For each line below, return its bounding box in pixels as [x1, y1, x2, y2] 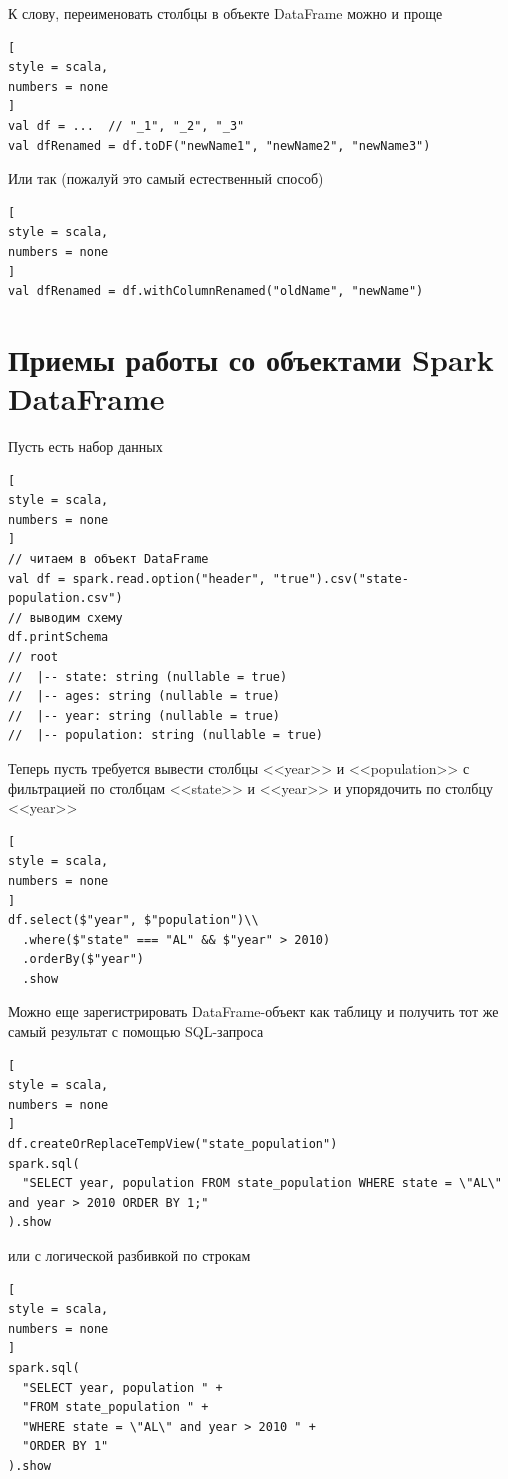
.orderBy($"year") [22, 952, 145, 967]
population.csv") [8, 591, 123, 606]
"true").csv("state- [272, 571, 409, 586]
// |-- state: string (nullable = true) [8, 669, 288, 684]
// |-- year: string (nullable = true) [8, 708, 281, 723]
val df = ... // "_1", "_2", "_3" [8, 118, 245, 133]
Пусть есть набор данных [8, 436, 163, 457]
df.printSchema [8, 630, 109, 645]
